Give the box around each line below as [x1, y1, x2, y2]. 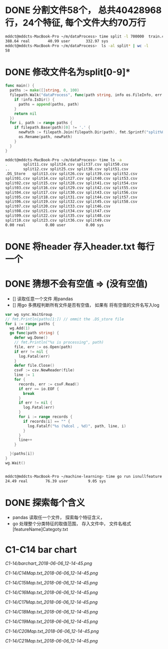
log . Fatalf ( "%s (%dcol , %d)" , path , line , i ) [27, 423, 126, 428]
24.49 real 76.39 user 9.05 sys [5, 478, 106, 483]
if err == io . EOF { [18, 386, 59, 391]
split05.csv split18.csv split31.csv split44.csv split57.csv [5, 195, 137, 200]
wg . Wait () [5, 460, 26, 465]
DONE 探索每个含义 [5, 497, 85, 508]
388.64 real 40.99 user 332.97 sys [5, 39, 108, 44]
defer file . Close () [14, 363, 55, 368]
